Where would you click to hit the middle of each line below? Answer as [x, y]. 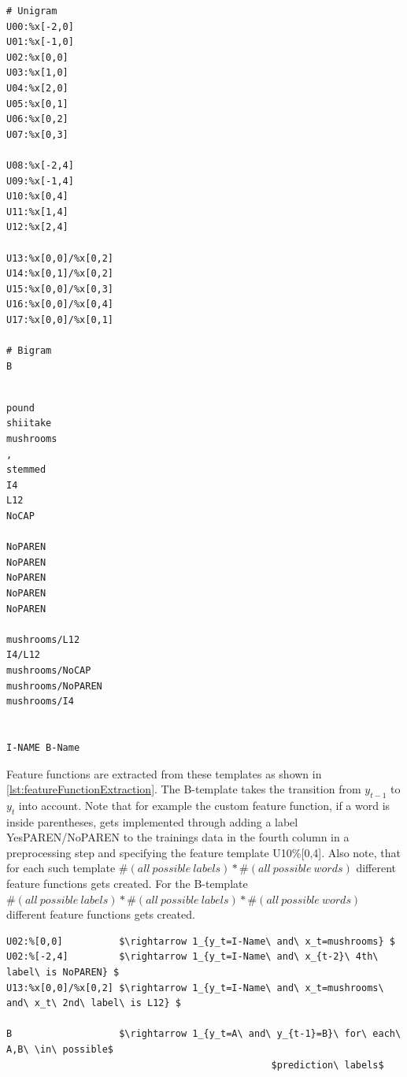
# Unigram [32, 11]
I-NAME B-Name [43, 747]
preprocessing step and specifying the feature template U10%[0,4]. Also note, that [204, 852]
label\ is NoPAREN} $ [63, 973]
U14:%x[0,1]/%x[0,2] [60, 274]
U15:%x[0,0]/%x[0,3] [60, 289]
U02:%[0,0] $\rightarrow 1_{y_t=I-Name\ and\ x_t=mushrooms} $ [201, 941]
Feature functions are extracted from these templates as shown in [164, 773]
